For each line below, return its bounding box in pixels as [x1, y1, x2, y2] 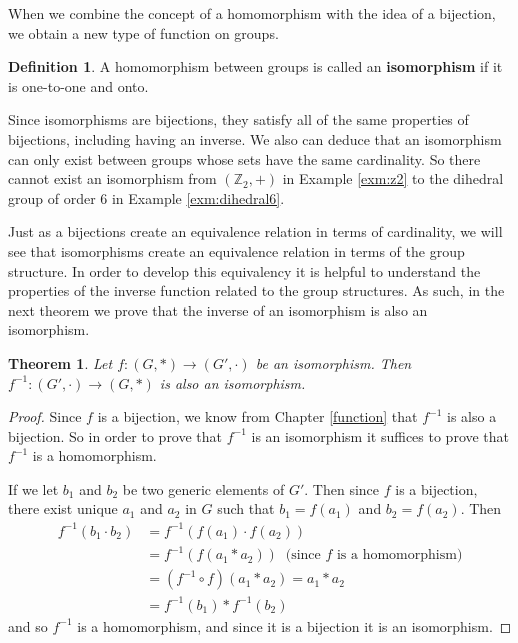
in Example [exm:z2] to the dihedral [282, 168, 504, 189]
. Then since [304, 478, 380, 499]
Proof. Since [8, 406, 82, 427]
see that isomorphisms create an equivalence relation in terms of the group [8, 240, 465, 261]
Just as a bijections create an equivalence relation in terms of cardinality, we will [8, 221, 503, 242]
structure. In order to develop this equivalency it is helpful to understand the [8, 260, 481, 281]
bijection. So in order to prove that [8, 425, 223, 446]
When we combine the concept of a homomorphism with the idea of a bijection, [8, 3, 496, 23]
